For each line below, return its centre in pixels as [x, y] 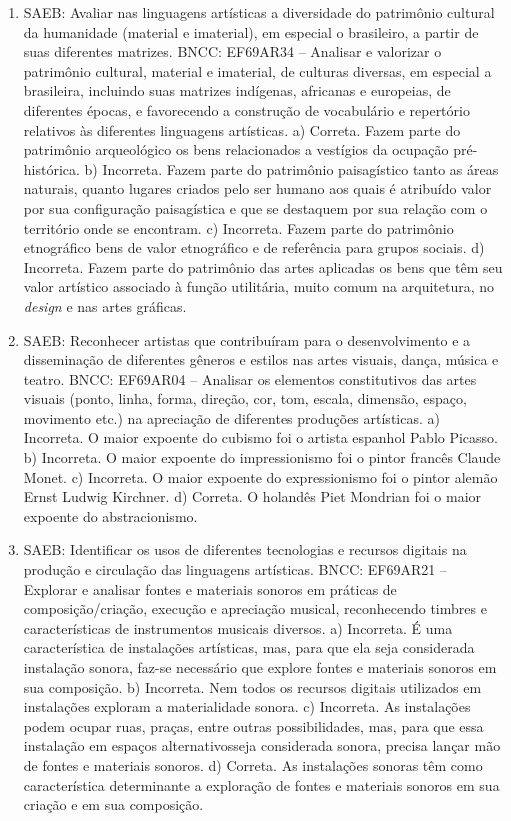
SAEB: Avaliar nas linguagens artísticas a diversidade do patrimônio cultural [259, 12]
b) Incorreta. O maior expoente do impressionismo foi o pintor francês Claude [262, 457]
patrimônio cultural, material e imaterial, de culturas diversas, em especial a [257, 70]
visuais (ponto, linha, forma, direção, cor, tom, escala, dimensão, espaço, [245, 398]
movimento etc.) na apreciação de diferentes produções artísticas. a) [231, 417]
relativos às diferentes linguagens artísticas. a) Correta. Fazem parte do [242, 129]
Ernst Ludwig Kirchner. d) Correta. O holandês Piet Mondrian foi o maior [252, 496]
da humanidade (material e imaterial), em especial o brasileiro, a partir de [251, 31]
